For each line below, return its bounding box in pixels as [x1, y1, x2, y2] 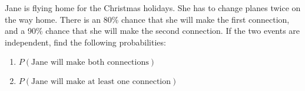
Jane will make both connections [31, 58, 149, 67]
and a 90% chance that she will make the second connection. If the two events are [5, 24, 300, 37]
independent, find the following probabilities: [5, 36, 166, 48]
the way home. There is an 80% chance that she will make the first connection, [5, 13, 290, 25]
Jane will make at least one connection [31, 78, 171, 86]
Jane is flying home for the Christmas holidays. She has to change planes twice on [5, 2, 301, 13]
